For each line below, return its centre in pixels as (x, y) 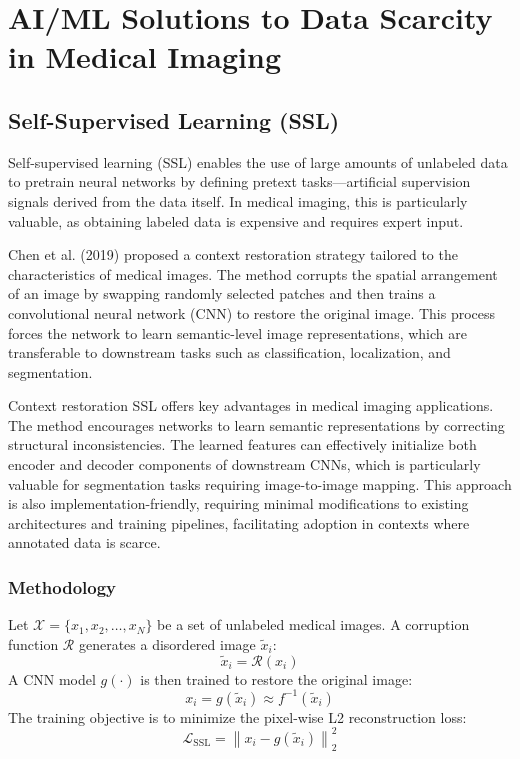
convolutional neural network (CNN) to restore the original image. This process (252, 312)
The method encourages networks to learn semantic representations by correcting (256, 424)
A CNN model (52, 678)
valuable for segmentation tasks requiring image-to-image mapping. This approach (260, 483)
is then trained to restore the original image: (276, 678)
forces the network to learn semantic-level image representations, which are (237, 332)
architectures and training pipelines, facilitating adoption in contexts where (239, 522)
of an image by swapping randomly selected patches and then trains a (222, 293)
